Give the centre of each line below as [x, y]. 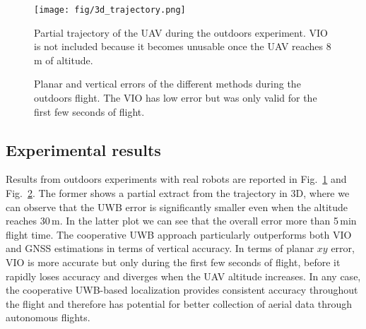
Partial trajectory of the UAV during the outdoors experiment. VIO [181, 32]
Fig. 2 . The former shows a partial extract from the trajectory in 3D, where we [178, 193]
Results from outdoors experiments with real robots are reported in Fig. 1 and [176, 179]
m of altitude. [64, 60]
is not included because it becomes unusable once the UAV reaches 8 [183, 46]
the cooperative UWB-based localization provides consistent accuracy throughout [182, 290]
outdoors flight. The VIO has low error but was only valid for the [176, 98]
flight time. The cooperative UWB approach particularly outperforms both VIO [179, 234]
